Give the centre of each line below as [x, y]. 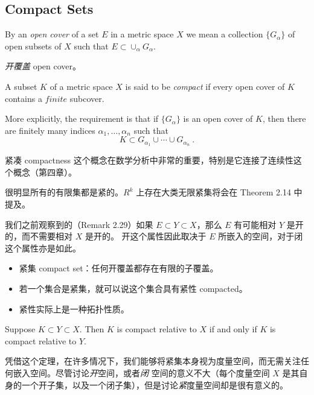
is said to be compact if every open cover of [205, 86]
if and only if [233, 329]
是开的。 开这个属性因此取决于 [146, 236]
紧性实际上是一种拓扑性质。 [74, 308]
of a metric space [81, 86]
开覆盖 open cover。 [43, 66]
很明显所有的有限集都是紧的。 [64, 192]
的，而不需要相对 [39, 236]
